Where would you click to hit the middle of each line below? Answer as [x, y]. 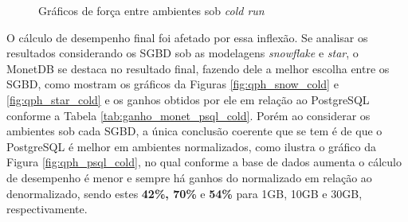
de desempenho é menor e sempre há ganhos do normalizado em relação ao [189, 177]
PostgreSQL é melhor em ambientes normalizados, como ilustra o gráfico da [192, 146]
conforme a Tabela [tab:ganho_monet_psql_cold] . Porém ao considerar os [188, 115]
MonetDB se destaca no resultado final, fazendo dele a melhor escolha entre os [198, 68]
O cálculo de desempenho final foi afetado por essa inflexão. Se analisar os [187, 37]
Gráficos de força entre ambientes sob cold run [151, 10]
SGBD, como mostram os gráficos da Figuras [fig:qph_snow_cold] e [173, 84]
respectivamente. [47, 209]
